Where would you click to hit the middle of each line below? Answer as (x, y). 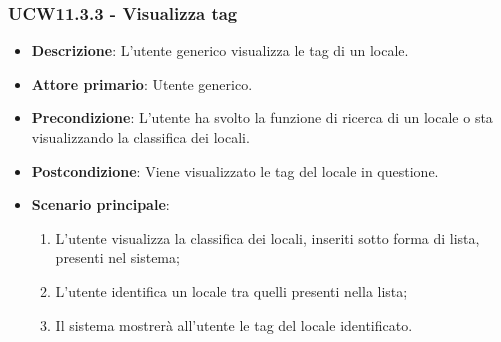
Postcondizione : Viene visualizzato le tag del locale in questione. (235, 170)
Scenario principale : (100, 204)
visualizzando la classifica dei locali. (140, 137)
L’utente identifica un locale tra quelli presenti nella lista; (231, 290)
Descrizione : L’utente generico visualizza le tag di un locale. (220, 50)
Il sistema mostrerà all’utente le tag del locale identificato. (234, 324)
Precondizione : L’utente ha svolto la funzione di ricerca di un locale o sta (262, 117)
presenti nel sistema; (117, 257)
